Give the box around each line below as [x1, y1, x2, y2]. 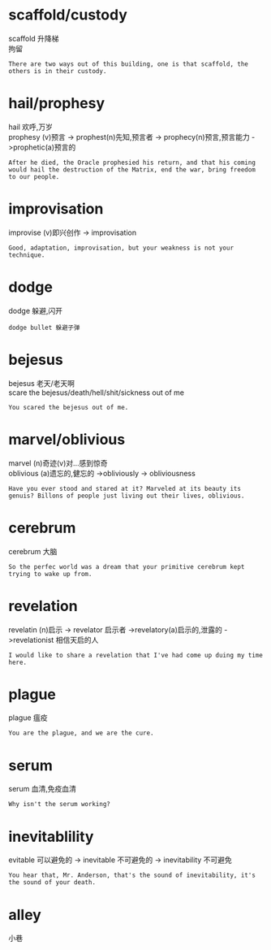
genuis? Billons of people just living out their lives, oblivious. [8, 492, 245, 500]
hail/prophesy [8, 94, 105, 113]
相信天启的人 [55, 635, 99, 644]
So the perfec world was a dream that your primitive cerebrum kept [8, 562, 245, 570]
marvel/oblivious [8, 430, 126, 449]
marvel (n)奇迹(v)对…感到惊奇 [8, 458, 108, 468]
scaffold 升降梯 [8, 33, 59, 43]
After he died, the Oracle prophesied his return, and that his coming [8, 158, 256, 167]
